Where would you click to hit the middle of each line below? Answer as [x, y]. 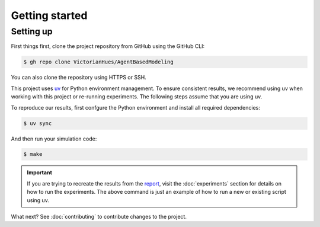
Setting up [32, 31]
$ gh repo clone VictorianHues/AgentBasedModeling [99, 62]
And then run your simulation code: [54, 139]
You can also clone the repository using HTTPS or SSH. [79, 78]
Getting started [49, 15]
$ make [33, 154]
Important [40, 172]
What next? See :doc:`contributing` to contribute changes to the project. [99, 217]
